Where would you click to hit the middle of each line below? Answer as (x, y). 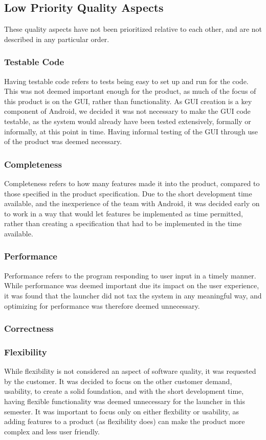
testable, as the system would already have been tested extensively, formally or (128, 121)
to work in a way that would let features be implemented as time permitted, (124, 213)
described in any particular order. (57, 39)
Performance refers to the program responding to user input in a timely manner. (130, 275)
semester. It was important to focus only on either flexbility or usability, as (122, 411)
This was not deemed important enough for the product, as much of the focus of (130, 91)
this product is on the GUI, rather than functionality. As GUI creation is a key (128, 101)
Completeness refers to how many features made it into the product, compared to (132, 183)
